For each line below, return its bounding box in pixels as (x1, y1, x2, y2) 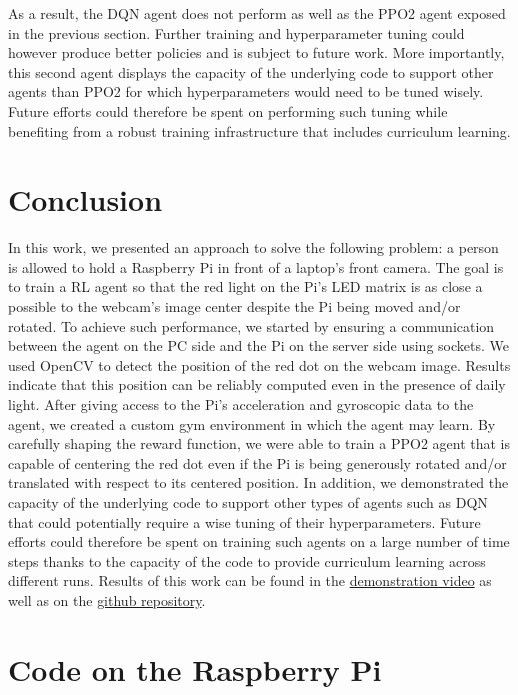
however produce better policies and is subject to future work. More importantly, (8, 42, 505, 63)
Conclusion (8, 179, 163, 220)
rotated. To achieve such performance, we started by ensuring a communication (8, 315, 495, 336)
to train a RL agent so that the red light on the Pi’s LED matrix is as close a (8, 276, 483, 297)
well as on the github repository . (8, 589, 206, 610)
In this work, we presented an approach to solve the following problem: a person (8, 237, 499, 258)
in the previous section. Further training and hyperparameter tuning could (8, 22, 465, 43)
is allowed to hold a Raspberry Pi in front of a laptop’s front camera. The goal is (8, 256, 504, 277)
